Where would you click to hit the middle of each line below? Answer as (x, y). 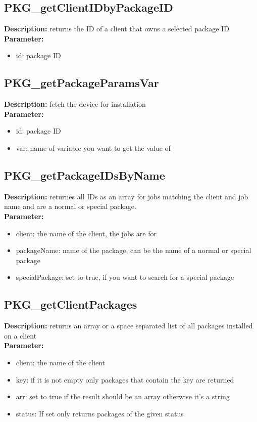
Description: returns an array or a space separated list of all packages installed (128, 326)
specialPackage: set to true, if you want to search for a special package (125, 277)
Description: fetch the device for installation (75, 104)
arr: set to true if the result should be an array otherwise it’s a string (123, 396)
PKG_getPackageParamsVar (82, 83)
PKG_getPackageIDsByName (85, 175)
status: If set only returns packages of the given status (100, 413)
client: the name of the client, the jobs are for (86, 233)
